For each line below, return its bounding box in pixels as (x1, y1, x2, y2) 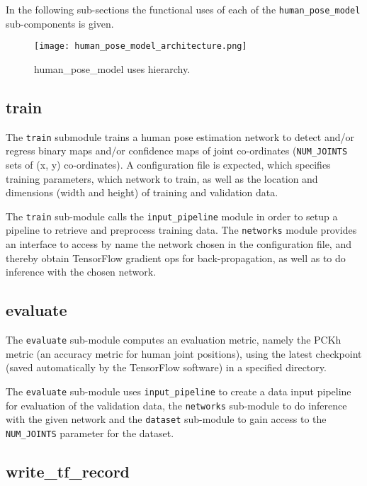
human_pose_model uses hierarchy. (34, 61, 191, 76)
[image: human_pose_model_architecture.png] (34, 41, 247, 52)
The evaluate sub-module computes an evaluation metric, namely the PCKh (6, 332, 341, 347)
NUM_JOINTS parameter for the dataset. (6, 425, 174, 440)
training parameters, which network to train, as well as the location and (6, 171, 318, 186)
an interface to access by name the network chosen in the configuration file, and (6, 237, 351, 252)
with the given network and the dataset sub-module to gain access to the (6, 412, 327, 426)
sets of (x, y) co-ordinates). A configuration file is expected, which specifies (6, 157, 331, 172)
